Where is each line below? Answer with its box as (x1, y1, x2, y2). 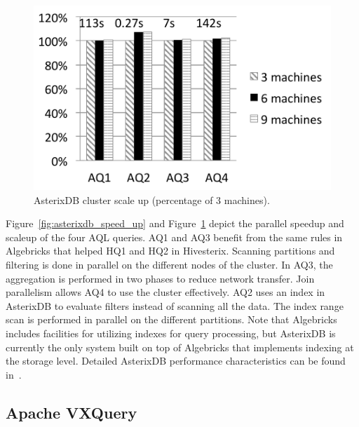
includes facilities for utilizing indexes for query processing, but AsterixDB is (6, 326, 336, 341)
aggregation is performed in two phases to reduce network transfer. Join (6, 271, 315, 285)
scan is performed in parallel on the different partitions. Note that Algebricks (6, 312, 337, 327)
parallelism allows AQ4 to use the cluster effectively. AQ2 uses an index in (6, 285, 325, 299)
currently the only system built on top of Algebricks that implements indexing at (6, 339, 354, 354)
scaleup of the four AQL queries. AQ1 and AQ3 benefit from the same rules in (6, 229, 343, 244)
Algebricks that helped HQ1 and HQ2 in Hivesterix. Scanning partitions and (6, 243, 335, 258)
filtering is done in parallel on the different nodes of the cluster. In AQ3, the (6, 257, 333, 272)
